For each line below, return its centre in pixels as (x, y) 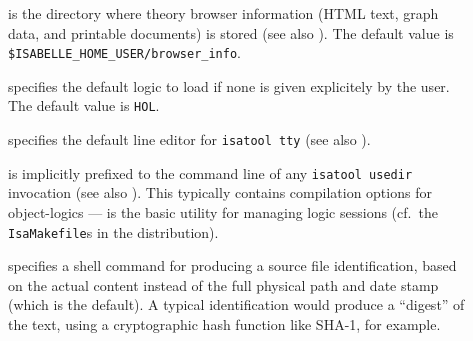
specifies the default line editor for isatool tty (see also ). (189, 139)
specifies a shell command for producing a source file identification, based (232, 265)
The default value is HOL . (84, 105)
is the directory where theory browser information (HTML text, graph (223, 13)
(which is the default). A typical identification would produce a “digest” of (236, 304)
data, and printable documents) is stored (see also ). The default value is (231, 32)
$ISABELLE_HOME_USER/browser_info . (124, 52)
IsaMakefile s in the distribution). (113, 231)
